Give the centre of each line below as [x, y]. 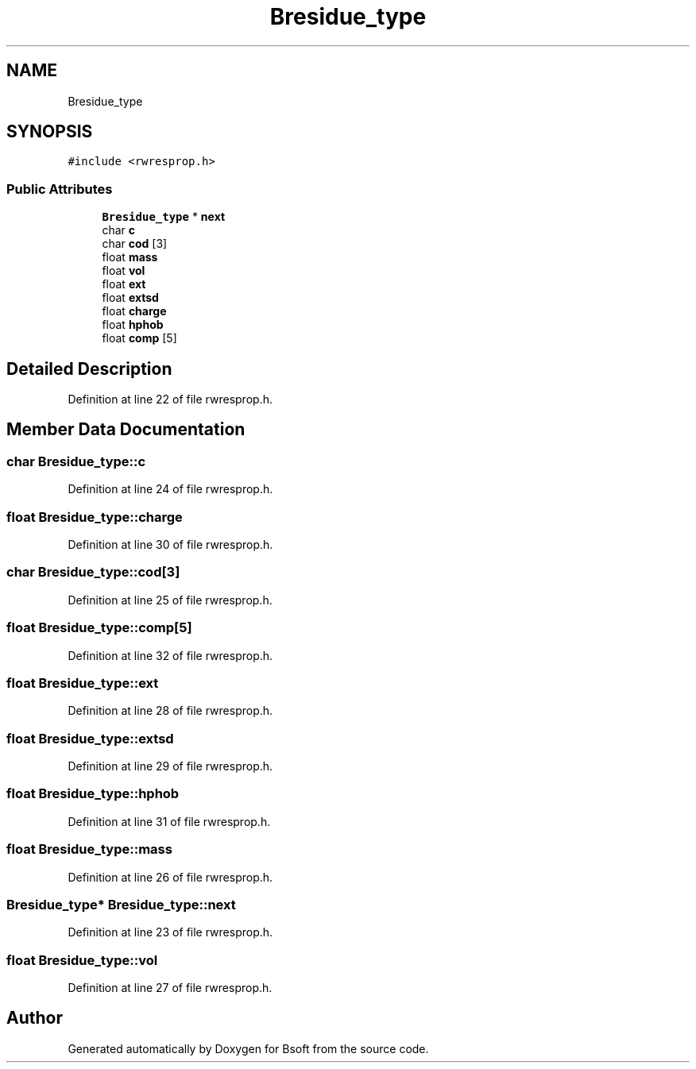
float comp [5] [139, 338]
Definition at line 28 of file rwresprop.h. [170, 711]
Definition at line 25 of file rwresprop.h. [170, 600]
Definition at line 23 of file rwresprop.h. [170, 932]
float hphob [133, 325]
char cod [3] [135, 244]
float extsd [130, 298]
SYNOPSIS [50, 132]
